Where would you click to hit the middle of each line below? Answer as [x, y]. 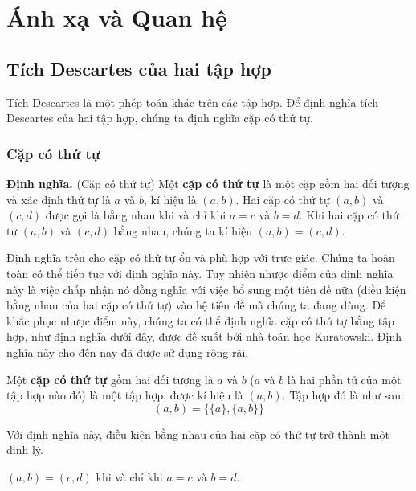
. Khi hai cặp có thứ [349, 215]
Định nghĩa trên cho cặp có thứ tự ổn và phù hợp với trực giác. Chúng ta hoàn [201, 258]
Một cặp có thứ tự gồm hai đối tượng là [110, 379]
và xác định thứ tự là [59, 199]
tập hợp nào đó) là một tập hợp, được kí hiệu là [125, 395]
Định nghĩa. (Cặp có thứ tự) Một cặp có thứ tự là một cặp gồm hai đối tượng [208, 183]
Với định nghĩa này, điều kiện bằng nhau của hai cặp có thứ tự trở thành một [198, 434]
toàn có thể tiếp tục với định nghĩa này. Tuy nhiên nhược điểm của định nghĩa [200, 273]
